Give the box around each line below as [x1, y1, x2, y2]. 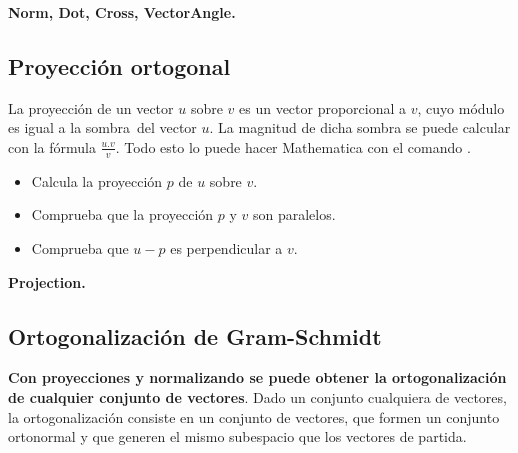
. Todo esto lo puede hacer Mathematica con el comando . [115, 136, 471, 157]
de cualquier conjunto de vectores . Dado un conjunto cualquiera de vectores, [8, 386, 507, 407]
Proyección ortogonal [8, 50, 231, 81]
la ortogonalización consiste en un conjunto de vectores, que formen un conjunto [8, 406, 500, 427]
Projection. [8, 271, 86, 292]
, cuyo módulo [417, 97, 505, 118]
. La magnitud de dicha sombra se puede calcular [209, 117, 511, 138]
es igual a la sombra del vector [8, 117, 197, 138]
